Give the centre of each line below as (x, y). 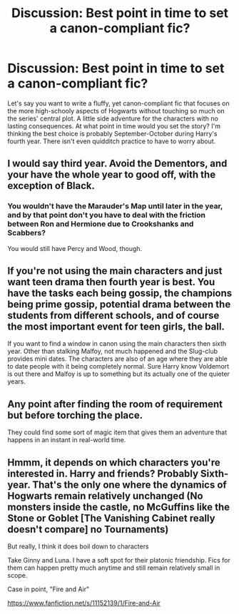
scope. (17, 575)
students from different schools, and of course (113, 316)
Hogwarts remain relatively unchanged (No (105, 496)
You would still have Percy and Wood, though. (75, 248)
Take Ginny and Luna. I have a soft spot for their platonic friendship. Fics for (119, 561)
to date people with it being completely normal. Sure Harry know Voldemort (118, 367)
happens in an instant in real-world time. (67, 440)
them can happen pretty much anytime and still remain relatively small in (114, 568)
